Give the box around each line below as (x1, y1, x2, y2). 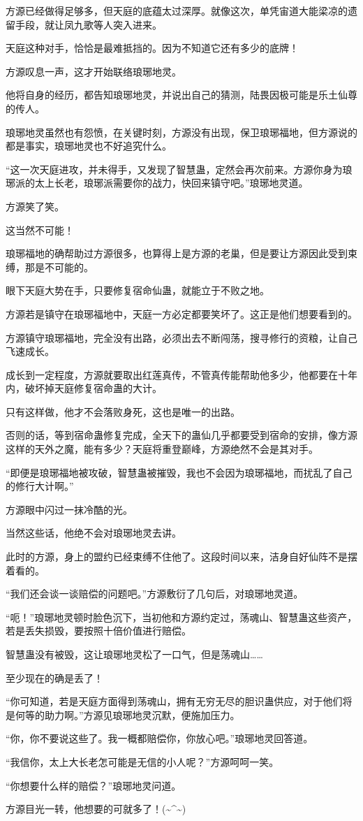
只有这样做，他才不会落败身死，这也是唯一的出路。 (6, 404, 240, 419)
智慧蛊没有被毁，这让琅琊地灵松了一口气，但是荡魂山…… (6, 647, 263, 661)
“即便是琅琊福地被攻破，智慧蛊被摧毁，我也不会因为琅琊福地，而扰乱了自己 (6, 465, 353, 479)
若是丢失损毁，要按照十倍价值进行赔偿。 (6, 623, 191, 638)
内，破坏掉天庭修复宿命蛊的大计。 (6, 381, 162, 395)
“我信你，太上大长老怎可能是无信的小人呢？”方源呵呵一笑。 (6, 754, 279, 769)
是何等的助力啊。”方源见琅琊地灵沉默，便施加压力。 (6, 707, 240, 722)
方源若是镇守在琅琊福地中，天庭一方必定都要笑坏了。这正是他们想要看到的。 (6, 306, 357, 321)
